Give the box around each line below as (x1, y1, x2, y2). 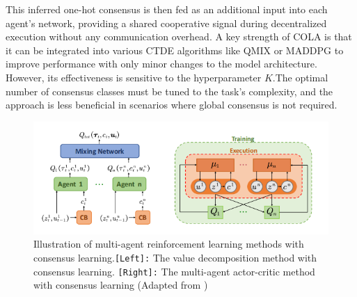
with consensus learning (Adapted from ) (33, 278, 208, 292)
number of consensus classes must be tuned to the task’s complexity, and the (6, 83, 333, 98)
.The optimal (272, 70, 328, 84)
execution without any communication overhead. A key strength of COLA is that (6, 29, 352, 44)
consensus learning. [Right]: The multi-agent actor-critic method (33, 264, 315, 278)
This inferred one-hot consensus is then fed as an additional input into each (6, 2, 328, 16)
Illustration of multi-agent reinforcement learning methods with (33, 236, 304, 251)
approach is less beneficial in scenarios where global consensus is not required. (6, 97, 338, 112)
